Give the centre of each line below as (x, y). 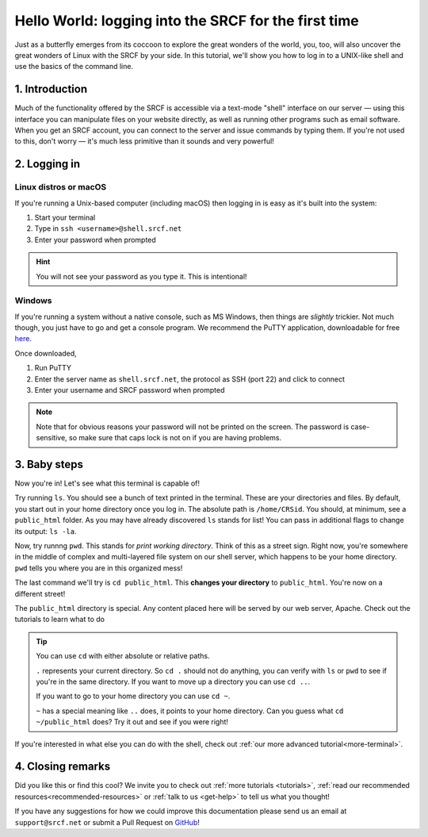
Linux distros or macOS (61, 187)
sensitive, (52, 438)
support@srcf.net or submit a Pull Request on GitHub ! (107, 822)
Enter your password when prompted (95, 240)
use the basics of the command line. (74, 67)
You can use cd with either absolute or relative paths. (123, 656)
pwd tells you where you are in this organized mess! (99, 568)
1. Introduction (51, 89)
